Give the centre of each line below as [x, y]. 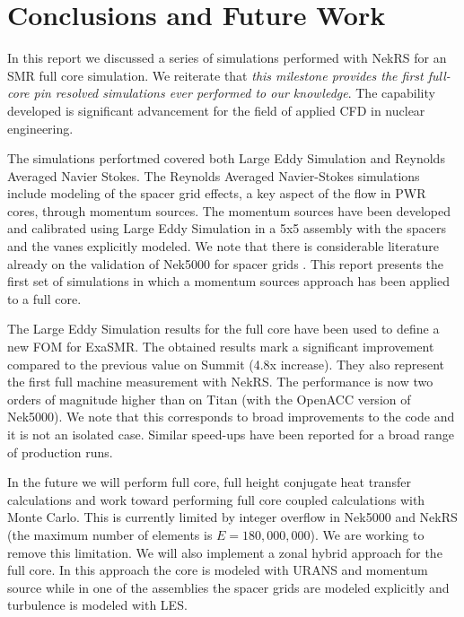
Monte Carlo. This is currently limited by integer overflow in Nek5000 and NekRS [232, 517]
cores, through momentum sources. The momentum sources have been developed [229, 210]
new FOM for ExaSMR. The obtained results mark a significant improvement [221, 347]
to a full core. [44, 298]
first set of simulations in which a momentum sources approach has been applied [228, 281]
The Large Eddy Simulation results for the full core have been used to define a [223, 329]
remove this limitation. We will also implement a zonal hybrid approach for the [225, 552]
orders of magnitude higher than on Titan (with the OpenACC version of [209, 399]
